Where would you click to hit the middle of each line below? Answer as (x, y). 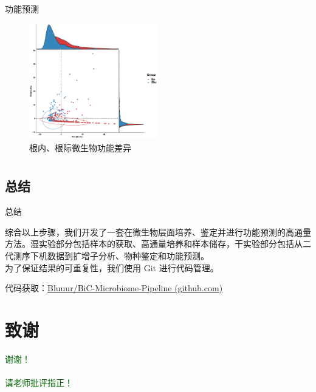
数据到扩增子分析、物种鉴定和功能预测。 (128, 255)
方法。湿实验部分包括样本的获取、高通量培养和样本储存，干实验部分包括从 (154, 244)
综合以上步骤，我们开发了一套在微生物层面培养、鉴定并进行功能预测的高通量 (158, 231)
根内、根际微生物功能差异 (80, 147)
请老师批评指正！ (39, 383)
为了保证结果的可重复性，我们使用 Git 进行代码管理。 (112, 267)
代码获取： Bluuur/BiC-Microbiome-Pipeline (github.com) (114, 288)
